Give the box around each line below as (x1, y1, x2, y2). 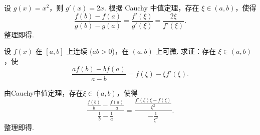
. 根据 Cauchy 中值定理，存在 (104, 2, 199, 12)
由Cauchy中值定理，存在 (4, 87, 83, 98)
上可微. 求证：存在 (155, 46, 216, 56)
